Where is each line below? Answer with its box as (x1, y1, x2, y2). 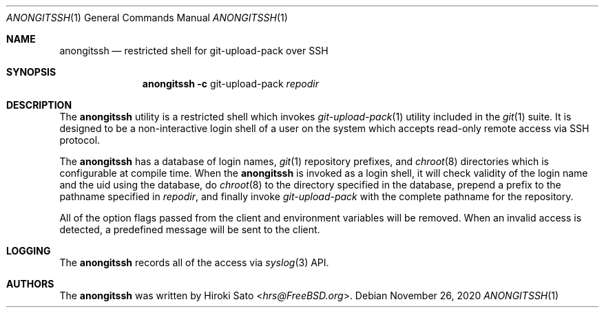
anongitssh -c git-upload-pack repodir (142, 78, 319, 89)
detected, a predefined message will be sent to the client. (59, 224, 320, 235)
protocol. (59, 134, 101, 146)
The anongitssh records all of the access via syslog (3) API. (59, 257, 329, 268)
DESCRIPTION (6, 99, 72, 111)
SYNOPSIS (6, 66, 56, 78)
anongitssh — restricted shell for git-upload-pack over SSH (59, 45, 329, 56)
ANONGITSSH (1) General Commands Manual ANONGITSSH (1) (6, 12, 288, 23)
